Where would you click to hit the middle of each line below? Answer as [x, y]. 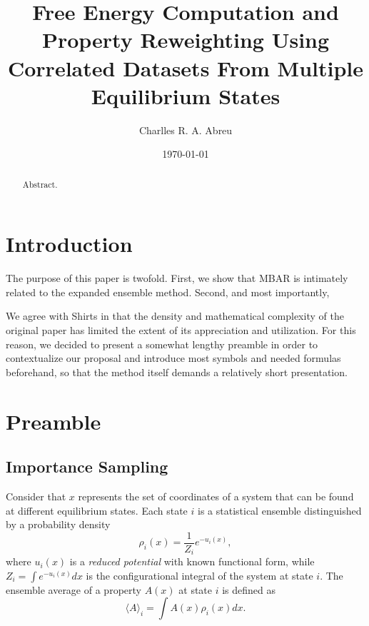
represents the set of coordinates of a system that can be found [216, 496]
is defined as [249, 589]
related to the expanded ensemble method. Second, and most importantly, [168, 292]
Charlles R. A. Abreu [186, 130]
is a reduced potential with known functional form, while [192, 561]
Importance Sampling [87, 466]
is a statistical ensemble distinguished [280, 510]
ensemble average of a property [74, 589]
